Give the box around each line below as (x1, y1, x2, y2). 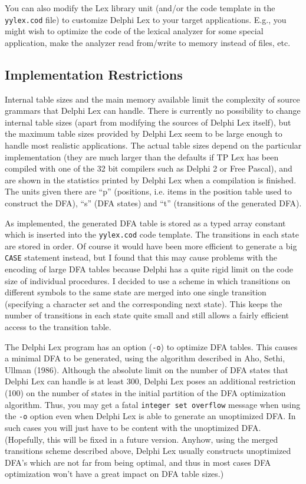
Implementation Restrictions (5, 65, 183, 83)
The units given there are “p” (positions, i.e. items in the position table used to (5, 185, 292, 197)
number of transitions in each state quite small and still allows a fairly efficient (5, 309, 289, 321)
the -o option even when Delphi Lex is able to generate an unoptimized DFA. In (5, 410, 296, 422)
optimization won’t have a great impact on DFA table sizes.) (5, 467, 224, 480)
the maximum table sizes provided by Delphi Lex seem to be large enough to (5, 127, 282, 140)
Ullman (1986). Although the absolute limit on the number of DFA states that (5, 363, 288, 376)
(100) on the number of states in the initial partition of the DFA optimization (5, 387, 286, 399)
